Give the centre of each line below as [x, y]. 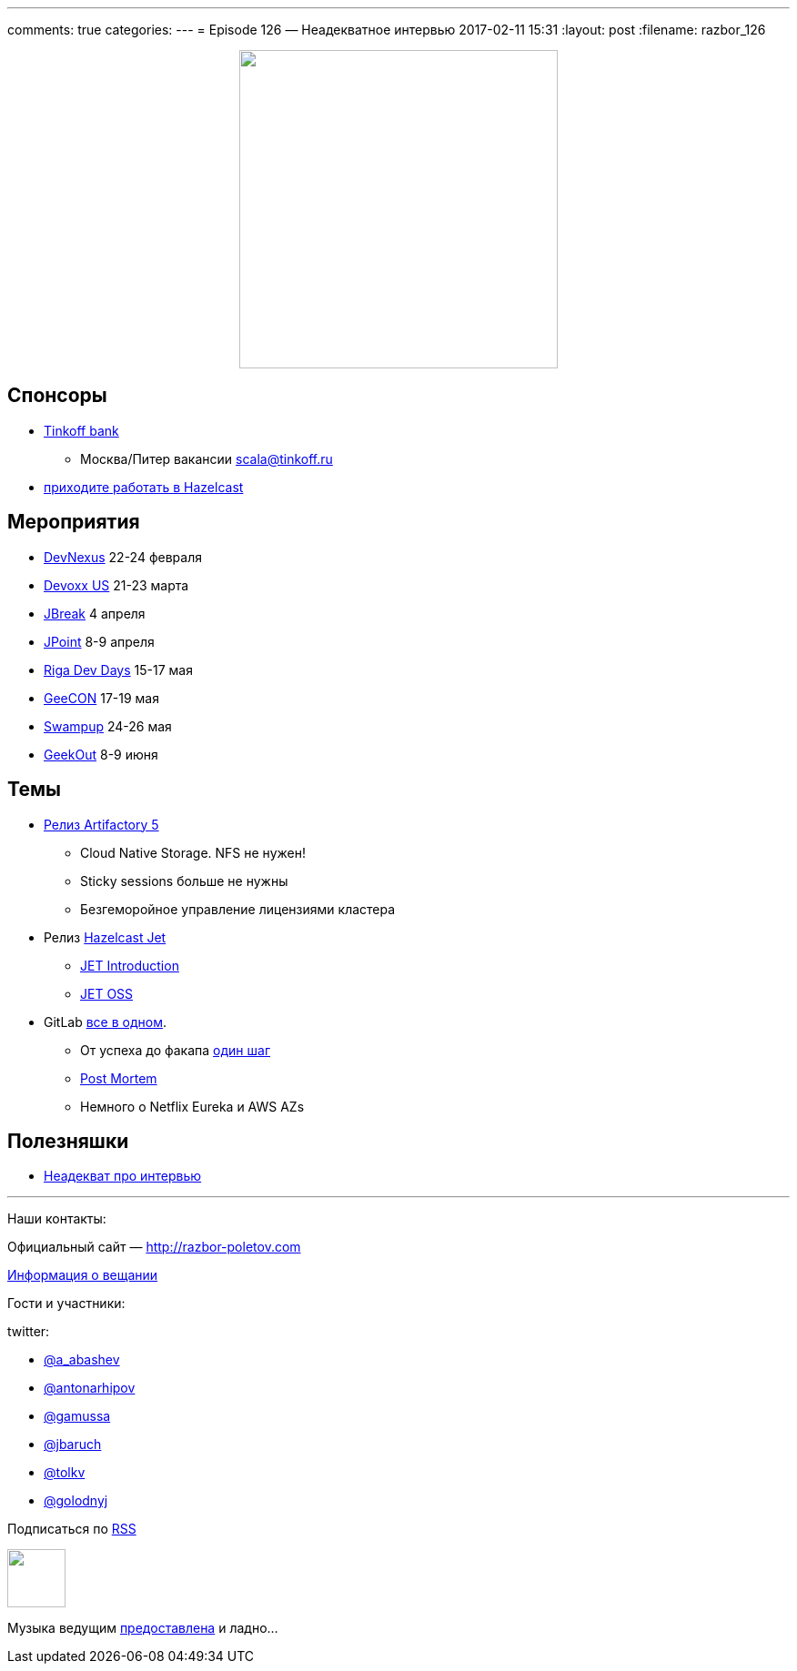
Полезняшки [68, 1141]
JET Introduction [130, 965]
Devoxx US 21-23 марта [116, 585]
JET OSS [107, 993]
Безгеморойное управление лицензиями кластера [238, 909]
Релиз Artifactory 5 [101, 824]
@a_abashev [82, 1360]
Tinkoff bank [81, 430]
